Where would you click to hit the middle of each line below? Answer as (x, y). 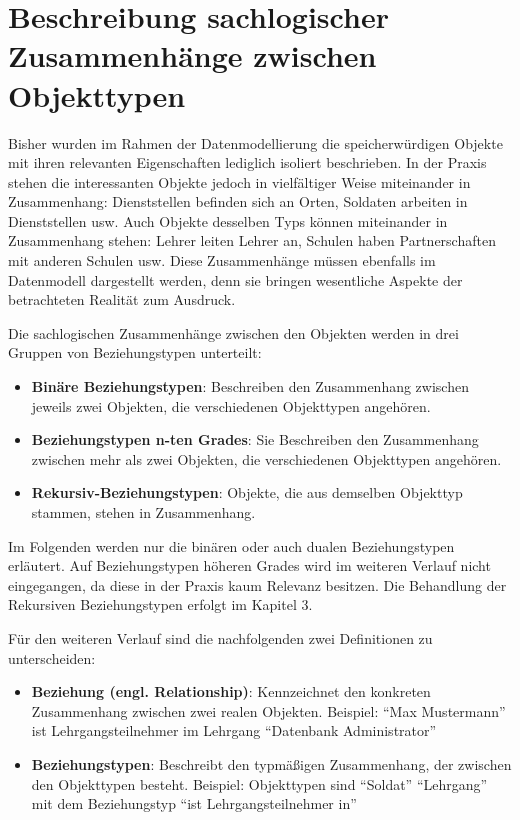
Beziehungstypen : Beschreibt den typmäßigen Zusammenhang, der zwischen (271, 763)
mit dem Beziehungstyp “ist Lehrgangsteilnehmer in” (194, 803)
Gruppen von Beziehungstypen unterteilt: (135, 352)
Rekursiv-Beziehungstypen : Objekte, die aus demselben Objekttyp (247, 492)
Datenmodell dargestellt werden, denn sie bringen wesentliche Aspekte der (235, 279)
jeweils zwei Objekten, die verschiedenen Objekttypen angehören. (231, 405)
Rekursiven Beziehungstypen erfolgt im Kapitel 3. (160, 604)
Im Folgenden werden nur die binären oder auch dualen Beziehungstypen (231, 545)
